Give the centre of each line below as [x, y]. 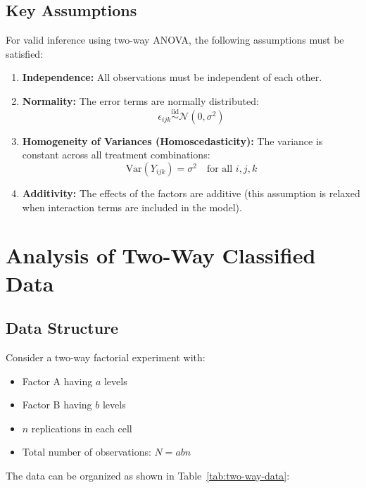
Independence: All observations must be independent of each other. [172, 77]
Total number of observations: [87, 452]
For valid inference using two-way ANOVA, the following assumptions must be [175, 40]
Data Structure [62, 328]
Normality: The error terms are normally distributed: [140, 100]
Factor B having [57, 405]
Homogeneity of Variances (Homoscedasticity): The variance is [172, 140]
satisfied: [25, 53]
